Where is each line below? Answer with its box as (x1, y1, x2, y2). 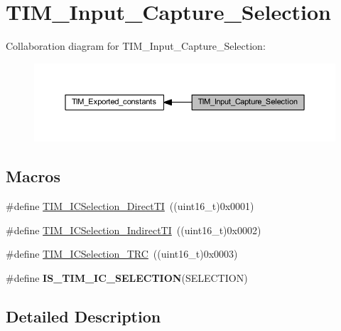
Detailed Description (6, 305, 161, 327)
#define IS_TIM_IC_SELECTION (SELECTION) (6, 270, 248, 285)
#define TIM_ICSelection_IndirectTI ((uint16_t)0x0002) (6, 222, 261, 237)
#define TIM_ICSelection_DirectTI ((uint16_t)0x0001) (6, 199, 254, 214)
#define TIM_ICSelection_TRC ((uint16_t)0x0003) (6, 246, 238, 261)
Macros (6, 165, 60, 187)
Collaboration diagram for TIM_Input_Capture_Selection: (6, 38, 266, 53)
